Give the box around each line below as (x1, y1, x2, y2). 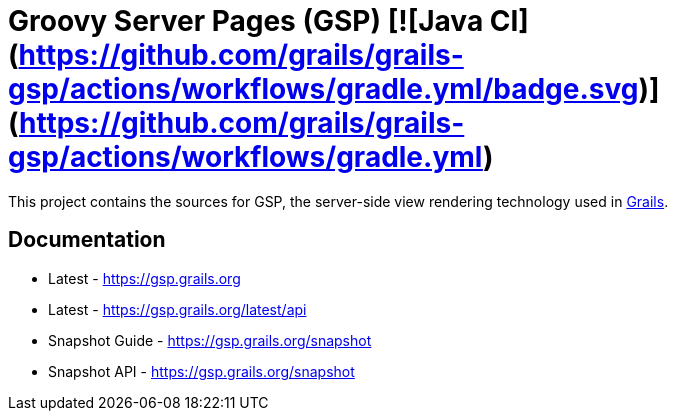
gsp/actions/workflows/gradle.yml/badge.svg (8, 72, 639, 106)
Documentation (8, 227, 166, 253)
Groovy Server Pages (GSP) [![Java (8, 4, 484, 38)
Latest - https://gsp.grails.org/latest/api (48, 300, 307, 318)
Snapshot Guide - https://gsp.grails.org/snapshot (48, 331, 372, 349)
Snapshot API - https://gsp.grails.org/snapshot (48, 362, 355, 380)
